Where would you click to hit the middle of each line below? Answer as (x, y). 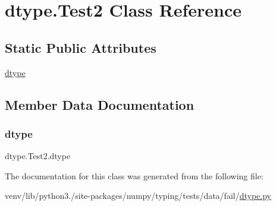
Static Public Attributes (81, 47)
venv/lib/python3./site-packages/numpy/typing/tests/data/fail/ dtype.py (138, 196)
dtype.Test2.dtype (38, 156)
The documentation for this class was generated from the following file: (134, 175)
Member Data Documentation (100, 104)
